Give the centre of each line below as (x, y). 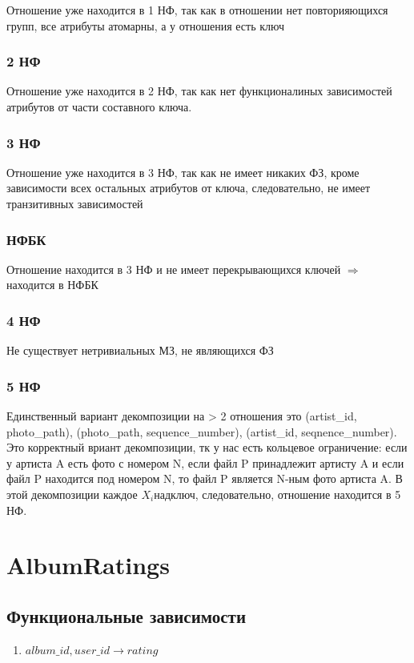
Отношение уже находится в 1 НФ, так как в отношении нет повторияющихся (197, 10)
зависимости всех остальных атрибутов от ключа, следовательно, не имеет (189, 188)
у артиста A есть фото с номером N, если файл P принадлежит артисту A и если (205, 462)
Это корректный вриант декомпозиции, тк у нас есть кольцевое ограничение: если (207, 447)
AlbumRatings (88, 565)
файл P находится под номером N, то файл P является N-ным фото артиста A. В (205, 478)
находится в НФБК (52, 285)
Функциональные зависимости (127, 615)
